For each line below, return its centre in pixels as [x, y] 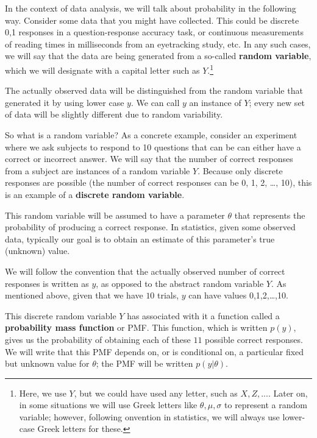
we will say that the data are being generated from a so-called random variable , [158, 56]
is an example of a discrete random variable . [95, 194]
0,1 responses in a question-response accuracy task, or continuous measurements [155, 32]
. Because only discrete [240, 170]
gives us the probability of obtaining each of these [98, 339]
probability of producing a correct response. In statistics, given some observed [150, 227]
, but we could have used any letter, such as [156, 393]
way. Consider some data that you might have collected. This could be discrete [152, 20]
